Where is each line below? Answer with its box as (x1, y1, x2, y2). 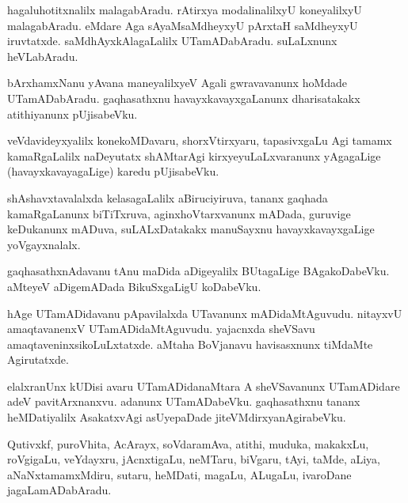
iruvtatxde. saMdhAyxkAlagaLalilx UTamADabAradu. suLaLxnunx (7, 32, 337, 49)
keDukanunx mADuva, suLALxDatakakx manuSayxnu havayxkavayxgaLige (7, 221, 375, 237)
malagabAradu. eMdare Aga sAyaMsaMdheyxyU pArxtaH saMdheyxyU (7, 17, 358, 33)
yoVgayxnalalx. (7, 236, 81, 252)
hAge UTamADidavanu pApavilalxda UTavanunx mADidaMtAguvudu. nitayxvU (7, 304, 402, 321)
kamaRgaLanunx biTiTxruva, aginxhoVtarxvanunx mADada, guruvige (7, 205, 351, 221)
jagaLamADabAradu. (7, 482, 112, 498)
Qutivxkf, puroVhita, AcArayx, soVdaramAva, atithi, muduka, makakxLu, (7, 435, 369, 452)
